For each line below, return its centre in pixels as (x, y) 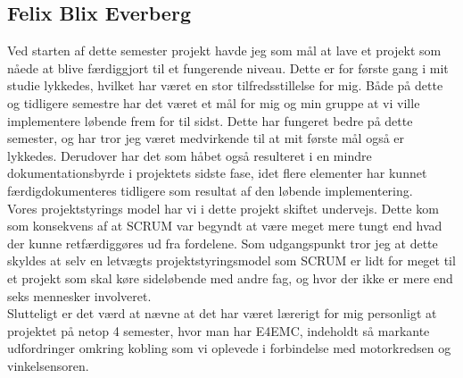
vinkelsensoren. (48, 365)
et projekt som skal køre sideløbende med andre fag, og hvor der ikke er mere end (230, 277)
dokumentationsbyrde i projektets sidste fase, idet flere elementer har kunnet (217, 173)
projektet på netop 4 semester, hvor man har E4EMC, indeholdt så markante (219, 330)
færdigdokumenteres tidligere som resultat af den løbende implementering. (210, 190)
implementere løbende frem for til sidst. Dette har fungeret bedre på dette (210, 120)
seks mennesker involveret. (79, 295)
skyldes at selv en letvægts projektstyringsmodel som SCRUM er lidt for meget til (231, 260)
